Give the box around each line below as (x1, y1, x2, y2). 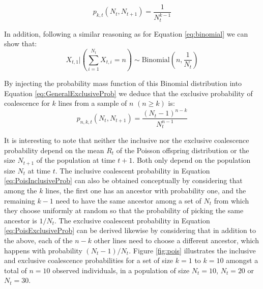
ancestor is (4, 215, 37, 225)
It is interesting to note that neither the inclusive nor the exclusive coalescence (4, 135, 249, 146)
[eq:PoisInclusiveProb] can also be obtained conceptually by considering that (4, 175, 243, 186)
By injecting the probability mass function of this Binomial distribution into (4, 77, 242, 88)
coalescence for (4, 98, 50, 108)
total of (4, 265, 27, 275)
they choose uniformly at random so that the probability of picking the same (4, 205, 244, 216)
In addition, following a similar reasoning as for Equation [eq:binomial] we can (4, 28, 248, 39)
